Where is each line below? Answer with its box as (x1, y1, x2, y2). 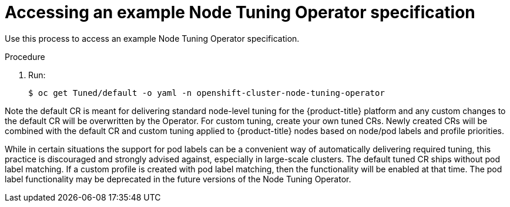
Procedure (5, 51, 45, 62)
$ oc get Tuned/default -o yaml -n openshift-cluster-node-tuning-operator (28, 88, 385, 98)
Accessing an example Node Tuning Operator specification (5, 2, 475, 22)
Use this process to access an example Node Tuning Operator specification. (5, 33, 300, 44)
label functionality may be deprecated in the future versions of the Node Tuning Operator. (5, 173, 351, 184)
